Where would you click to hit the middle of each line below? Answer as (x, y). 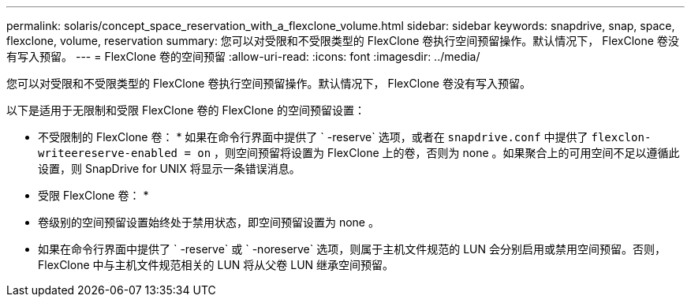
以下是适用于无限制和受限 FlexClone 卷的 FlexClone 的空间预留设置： (186, 110)
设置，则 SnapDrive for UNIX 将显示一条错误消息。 (169, 168)
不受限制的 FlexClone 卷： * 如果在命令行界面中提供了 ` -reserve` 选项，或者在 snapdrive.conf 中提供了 (313, 137)
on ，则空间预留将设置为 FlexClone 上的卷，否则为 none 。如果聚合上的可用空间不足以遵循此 (439, 153)
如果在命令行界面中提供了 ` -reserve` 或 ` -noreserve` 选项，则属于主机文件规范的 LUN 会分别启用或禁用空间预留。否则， (352, 249)
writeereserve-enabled (108, 153)
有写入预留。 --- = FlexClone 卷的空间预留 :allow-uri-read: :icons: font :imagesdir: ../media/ (243, 56)
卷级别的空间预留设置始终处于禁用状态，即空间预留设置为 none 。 (209, 222)
